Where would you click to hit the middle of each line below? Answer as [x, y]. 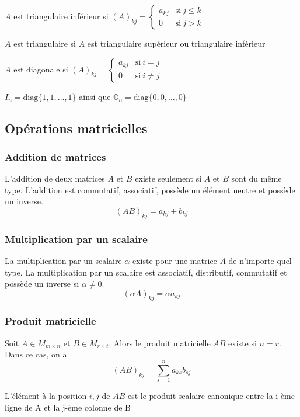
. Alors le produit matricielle [160, 343]
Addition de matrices [55, 156]
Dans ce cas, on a [36, 354]
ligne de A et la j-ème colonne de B [68, 407]
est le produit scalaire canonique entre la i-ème [211, 396]
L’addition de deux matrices [55, 178]
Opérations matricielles [76, 128]
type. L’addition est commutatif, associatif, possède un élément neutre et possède [150, 190]
